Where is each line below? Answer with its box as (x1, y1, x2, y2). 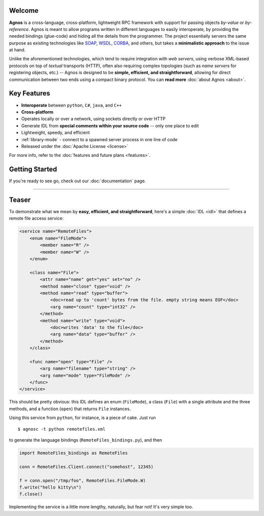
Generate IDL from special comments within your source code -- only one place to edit (21, 123, 199, 128)
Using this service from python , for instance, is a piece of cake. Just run (9, 415, 156, 421)
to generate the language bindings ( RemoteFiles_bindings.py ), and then (9, 437, 162, 443)
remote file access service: (9, 216, 64, 221)
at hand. (9, 47, 26, 53)
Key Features (9, 89, 50, 98)
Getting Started (9, 165, 57, 173)
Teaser (9, 196, 31, 204)
